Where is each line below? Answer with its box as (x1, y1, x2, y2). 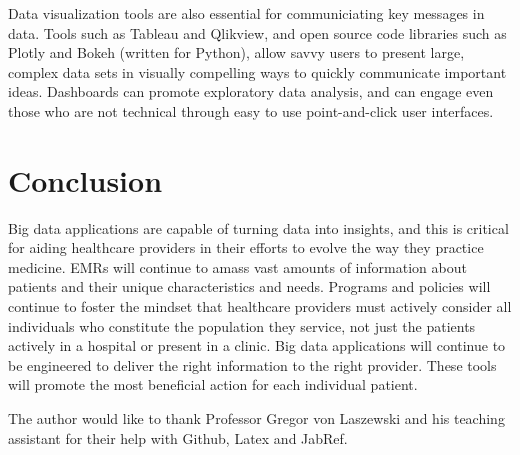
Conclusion (8, 159, 163, 200)
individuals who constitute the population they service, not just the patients (8, 315, 476, 336)
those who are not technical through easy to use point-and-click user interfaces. (8, 100, 494, 121)
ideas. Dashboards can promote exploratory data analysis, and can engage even (8, 81, 494, 102)
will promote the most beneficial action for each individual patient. (8, 374, 418, 395)
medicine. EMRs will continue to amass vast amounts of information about (8, 256, 467, 277)
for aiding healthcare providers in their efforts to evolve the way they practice (8, 237, 484, 258)
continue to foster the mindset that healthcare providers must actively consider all (8, 296, 512, 317)
